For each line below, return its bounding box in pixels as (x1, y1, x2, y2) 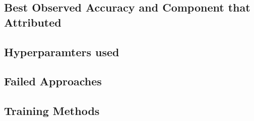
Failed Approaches (4, 73, 102, 89)
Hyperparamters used (4, 44, 119, 59)
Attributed (4, 14, 61, 30)
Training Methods (4, 103, 100, 118)
